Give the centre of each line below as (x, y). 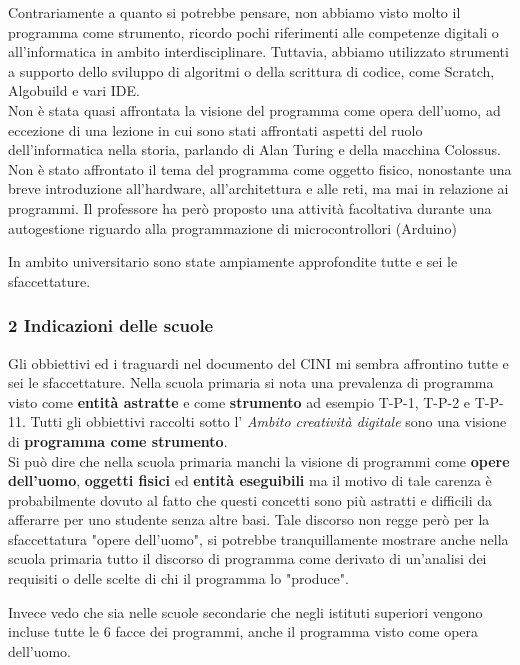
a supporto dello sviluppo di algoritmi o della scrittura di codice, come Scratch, (251, 70)
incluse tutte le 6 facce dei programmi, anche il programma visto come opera (243, 631)
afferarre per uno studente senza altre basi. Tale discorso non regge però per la (249, 519)
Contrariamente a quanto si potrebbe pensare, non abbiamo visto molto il (234, 12)
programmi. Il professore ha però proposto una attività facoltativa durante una (250, 207)
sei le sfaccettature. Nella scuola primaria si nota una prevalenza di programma (251, 382)
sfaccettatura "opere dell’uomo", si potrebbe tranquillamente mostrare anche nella (258, 538)
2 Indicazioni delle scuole (111, 325)
